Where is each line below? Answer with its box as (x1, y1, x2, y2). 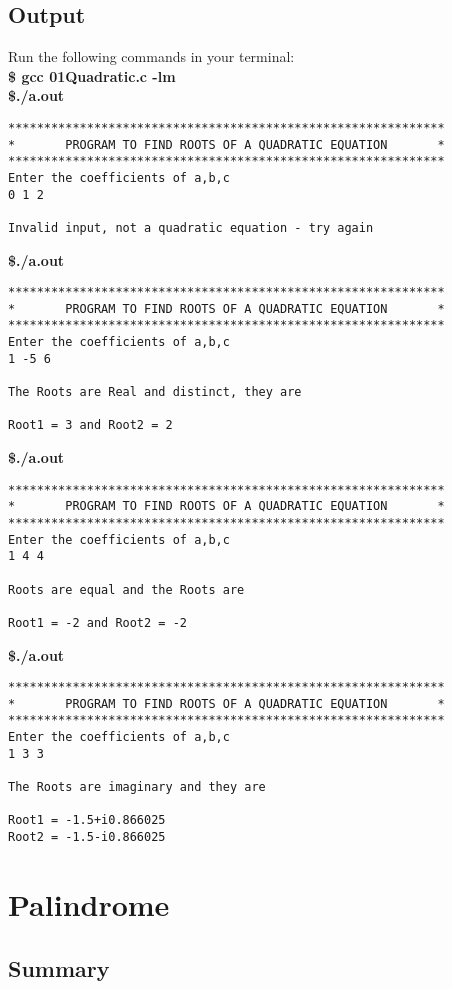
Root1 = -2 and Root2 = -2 (8, 615, 187, 630)
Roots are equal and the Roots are (8, 582, 245, 597)
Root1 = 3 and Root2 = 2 (8, 418, 173, 433)
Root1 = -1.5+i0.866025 (8, 813, 166, 828)
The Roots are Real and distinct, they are (8, 385, 302, 400)
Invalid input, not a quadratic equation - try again (8, 220, 374, 235)
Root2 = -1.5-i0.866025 (8, 830, 166, 845)
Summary (8, 952, 110, 983)
